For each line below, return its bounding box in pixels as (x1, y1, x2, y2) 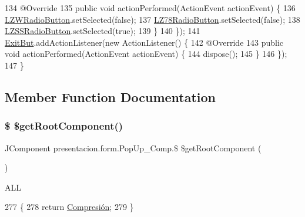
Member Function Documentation (5, 87, 216, 106)
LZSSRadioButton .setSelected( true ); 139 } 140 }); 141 (5, 25, 200, 37)
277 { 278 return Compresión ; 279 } (5, 201, 134, 213)
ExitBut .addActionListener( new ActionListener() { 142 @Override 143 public (5, 36, 284, 48)
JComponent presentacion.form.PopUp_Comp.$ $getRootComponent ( (5, 141, 262, 154)
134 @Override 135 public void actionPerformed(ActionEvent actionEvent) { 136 (5, 2, 296, 13)
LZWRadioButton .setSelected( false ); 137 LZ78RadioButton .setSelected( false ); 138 (5, 13, 300, 25)
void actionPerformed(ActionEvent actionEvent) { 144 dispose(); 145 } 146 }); (5, 48, 287, 60)
